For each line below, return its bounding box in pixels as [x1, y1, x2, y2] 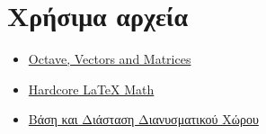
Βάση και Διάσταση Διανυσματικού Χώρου [28, 110, 259, 129]
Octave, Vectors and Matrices [28, 49, 191, 68]
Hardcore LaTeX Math [28, 79, 155, 98]
